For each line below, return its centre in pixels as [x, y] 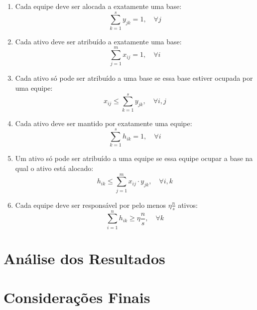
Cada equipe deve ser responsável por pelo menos [90, 205]
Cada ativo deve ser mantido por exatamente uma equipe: [104, 123]
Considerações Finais [77, 297]
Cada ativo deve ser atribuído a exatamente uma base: [98, 41]
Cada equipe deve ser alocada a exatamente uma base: [98, 6]
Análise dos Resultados [84, 258]
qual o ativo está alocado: [54, 168]
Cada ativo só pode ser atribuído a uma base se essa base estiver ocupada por [134, 78]
